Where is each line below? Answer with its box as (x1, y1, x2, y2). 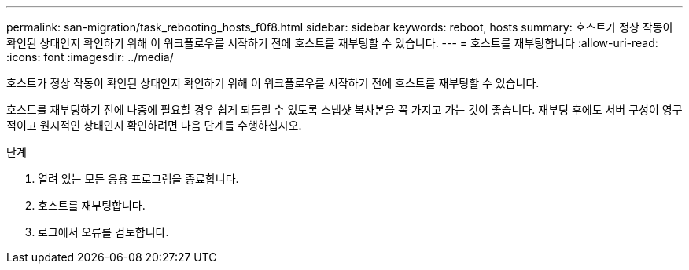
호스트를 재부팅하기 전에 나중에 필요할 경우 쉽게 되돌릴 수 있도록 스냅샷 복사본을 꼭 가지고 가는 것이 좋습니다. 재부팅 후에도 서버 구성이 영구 (6, 103, 683, 116)
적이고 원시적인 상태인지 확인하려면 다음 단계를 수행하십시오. (6, 119, 302, 132)
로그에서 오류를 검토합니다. (38, 225, 169, 239)
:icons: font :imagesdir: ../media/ (6, 50, 174, 64)
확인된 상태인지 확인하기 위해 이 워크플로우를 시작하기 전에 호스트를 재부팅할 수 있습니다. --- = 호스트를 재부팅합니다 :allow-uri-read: (6, 36, 658, 49)
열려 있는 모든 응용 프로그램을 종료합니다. (38, 172, 239, 185)
